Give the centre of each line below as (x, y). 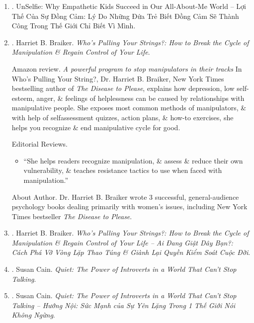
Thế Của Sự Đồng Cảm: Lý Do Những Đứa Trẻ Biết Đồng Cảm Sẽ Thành (125, 16)
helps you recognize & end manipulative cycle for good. (96, 127)
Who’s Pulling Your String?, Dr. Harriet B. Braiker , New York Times (118, 78)
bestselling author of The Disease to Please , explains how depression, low (123, 88)
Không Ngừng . (33, 315)
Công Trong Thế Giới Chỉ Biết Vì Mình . (74, 26)
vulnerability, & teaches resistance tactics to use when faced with (123, 170)
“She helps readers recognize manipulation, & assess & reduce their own (133, 160)
